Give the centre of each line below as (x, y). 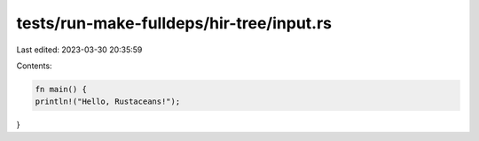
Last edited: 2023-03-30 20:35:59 (79, 50)
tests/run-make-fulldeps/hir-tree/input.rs (174, 23)
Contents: (34, 66)
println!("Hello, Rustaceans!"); (108, 102)
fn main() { (61, 89)
